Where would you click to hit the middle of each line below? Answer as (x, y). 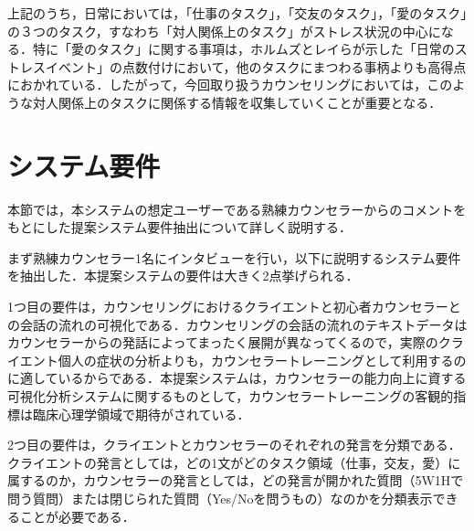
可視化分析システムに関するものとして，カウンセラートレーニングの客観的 (231, 396)
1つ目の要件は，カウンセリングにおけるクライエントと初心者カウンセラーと (234, 307)
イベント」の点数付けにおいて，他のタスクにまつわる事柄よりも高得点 (256, 66)
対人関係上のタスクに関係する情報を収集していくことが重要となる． (237, 102)
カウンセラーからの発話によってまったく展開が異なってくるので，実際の (223, 342)
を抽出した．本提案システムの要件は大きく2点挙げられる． (183, 276)
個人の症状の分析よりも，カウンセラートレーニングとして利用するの (262, 360)
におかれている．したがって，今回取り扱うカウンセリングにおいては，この (230, 85)
